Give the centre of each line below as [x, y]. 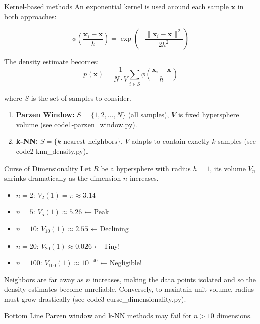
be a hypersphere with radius [146, 168]
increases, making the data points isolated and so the [174, 279]
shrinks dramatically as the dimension [63, 178]
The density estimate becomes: [52, 62]
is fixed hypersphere [208, 114]
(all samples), [149, 114]
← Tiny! [107, 245]
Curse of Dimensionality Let [48, 168]
